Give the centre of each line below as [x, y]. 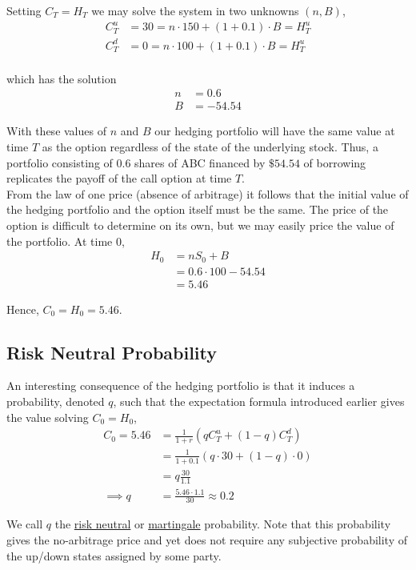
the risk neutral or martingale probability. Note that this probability [223, 524]
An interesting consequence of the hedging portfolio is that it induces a [181, 385]
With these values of [56, 131]
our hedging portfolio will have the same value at [275, 131]
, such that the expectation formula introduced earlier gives [259, 401]
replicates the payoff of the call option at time [119, 178]
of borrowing [335, 162]
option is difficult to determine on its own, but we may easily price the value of [200, 225]
